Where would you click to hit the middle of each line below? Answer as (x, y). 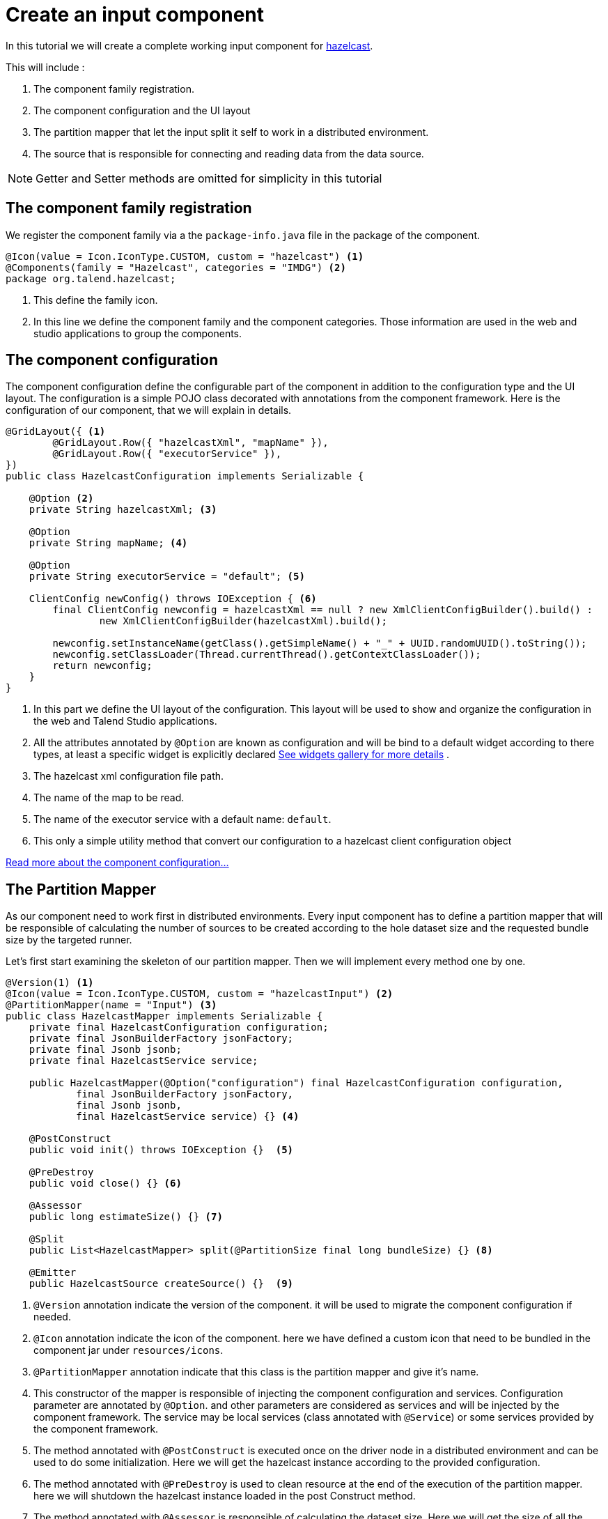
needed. (52, 1317)
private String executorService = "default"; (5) (167, 577)
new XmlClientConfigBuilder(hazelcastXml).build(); (243, 621)
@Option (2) (61, 499)
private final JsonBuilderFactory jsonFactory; (161, 1039)
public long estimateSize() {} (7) (126, 1217)
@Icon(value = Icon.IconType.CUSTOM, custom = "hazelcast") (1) (185, 256)
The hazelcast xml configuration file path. (129, 776)
